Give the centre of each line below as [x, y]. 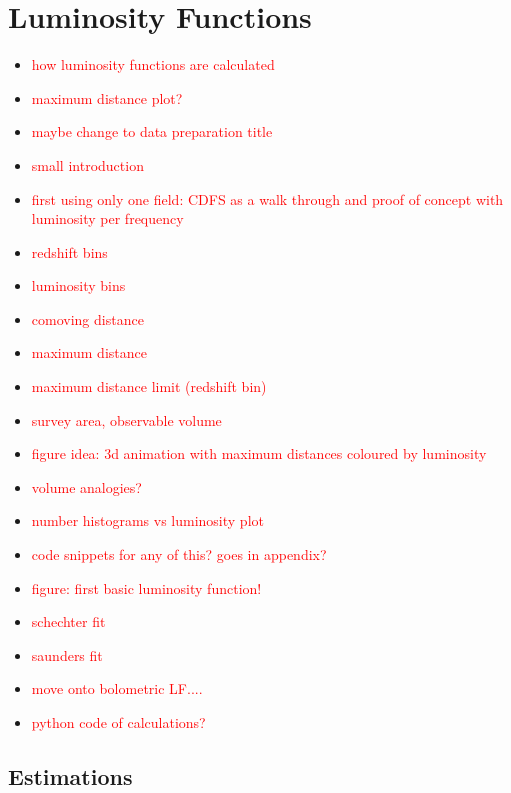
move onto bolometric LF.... [117, 688]
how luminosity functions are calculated [153, 64]
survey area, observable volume [126, 419]
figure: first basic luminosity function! [146, 587]
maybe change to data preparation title [152, 131]
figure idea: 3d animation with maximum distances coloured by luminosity [259, 453]
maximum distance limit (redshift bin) [149, 386]
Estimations [70, 775]
